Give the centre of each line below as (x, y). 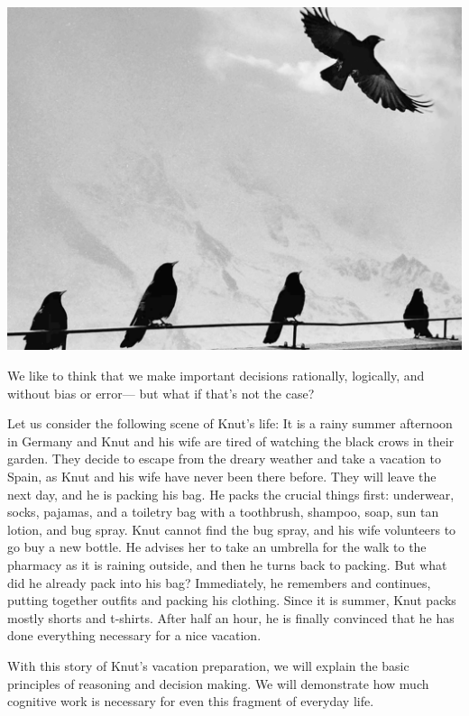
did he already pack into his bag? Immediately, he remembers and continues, (219, 582)
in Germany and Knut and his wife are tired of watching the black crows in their (231, 441)
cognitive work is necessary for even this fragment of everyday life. (191, 701)
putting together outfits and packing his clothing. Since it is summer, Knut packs (232, 600)
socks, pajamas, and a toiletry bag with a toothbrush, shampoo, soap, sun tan (223, 512)
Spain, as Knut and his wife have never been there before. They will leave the (222, 477)
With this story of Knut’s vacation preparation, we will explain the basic (208, 665)
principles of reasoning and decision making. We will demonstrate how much (218, 683)
